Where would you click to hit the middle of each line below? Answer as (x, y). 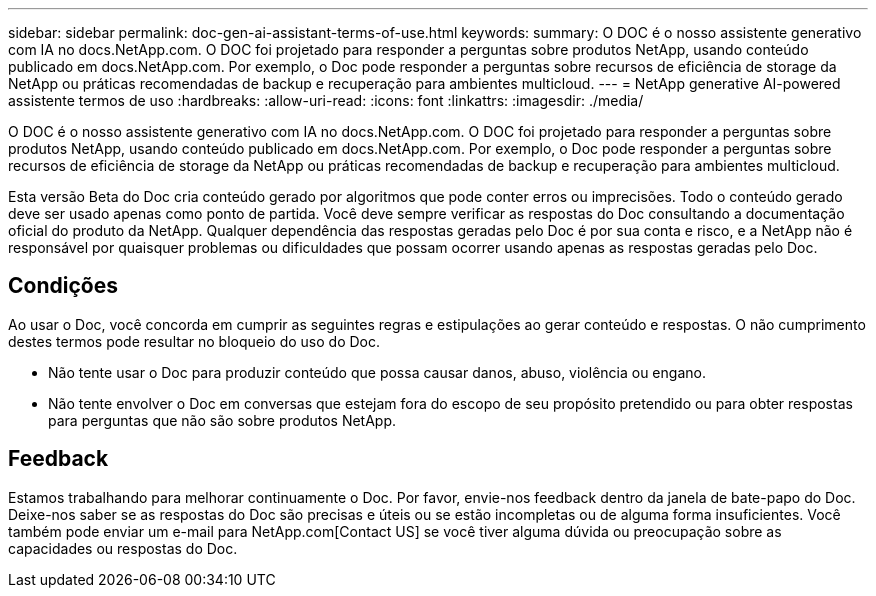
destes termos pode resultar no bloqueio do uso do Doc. (194, 341)
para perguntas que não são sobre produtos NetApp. (222, 420)
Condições (63, 286)
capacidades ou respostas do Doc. (123, 548)
